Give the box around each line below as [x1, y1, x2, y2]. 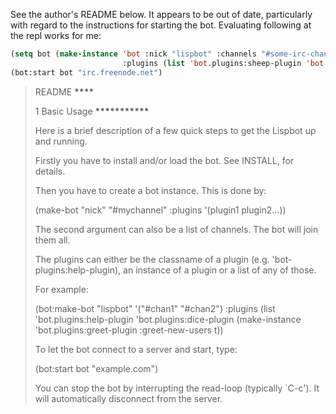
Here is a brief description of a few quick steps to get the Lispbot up [34, 124, 317, 136]
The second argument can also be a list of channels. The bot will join [34, 223, 319, 235]
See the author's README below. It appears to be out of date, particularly [10, 9, 313, 20]
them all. [34, 234, 71, 246]
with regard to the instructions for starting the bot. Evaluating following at [10, 19, 312, 31]
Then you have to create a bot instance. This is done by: [34, 184, 267, 196]
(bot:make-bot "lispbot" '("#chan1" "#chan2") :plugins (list [34, 302, 276, 314]
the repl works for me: [10, 30, 102, 41]
